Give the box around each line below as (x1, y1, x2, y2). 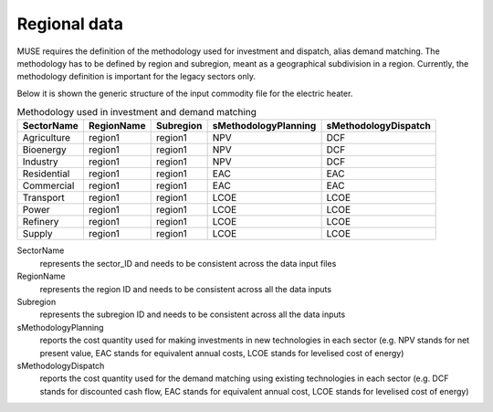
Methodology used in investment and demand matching (16, 106, 257, 119)
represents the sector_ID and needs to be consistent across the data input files (39, 258, 337, 269)
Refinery (22, 216, 59, 228)
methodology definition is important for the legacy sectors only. (16, 71, 256, 82)
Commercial (22, 179, 75, 192)
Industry (22, 155, 58, 168)
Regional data (16, 14, 123, 34)
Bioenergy (22, 143, 68, 156)
